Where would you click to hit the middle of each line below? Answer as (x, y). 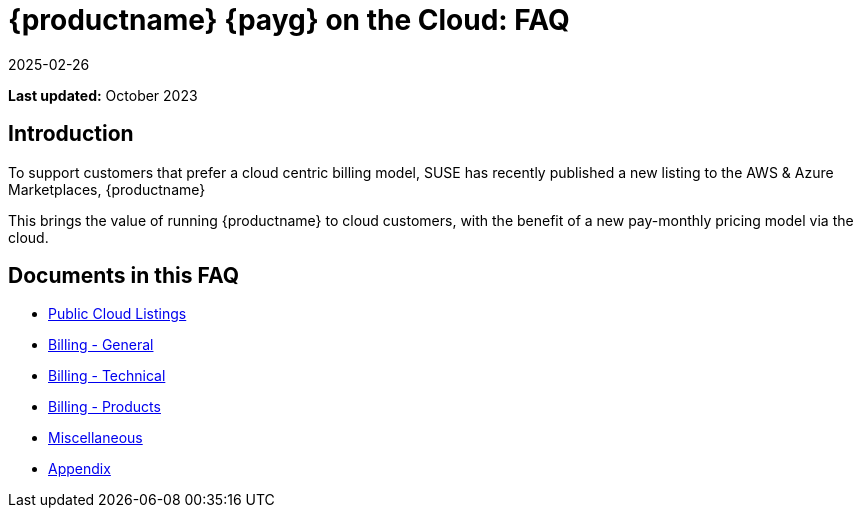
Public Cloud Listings (117, 314)
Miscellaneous (95, 438)
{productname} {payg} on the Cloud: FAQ (289, 20)
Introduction (71, 134)
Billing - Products (104, 407)
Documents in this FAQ (123, 276)
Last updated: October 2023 (103, 95)
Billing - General (101, 345)
